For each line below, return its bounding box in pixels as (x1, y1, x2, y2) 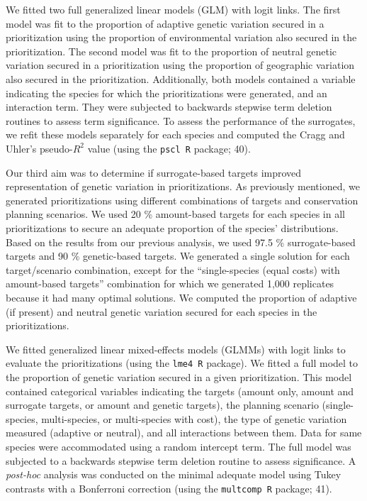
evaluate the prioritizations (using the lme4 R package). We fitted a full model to (6, 356, 358, 370)
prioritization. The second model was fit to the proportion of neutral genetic (6, 43, 337, 58)
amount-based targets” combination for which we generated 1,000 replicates (6, 276, 334, 291)
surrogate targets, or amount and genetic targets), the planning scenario (6, 397, 319, 412)
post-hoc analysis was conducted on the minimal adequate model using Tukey (6, 467, 341, 482)
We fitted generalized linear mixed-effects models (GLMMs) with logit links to (6, 341, 346, 356)
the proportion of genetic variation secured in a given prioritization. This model (6, 369, 352, 384)
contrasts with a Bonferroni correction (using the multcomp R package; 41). (6, 480, 332, 495)
